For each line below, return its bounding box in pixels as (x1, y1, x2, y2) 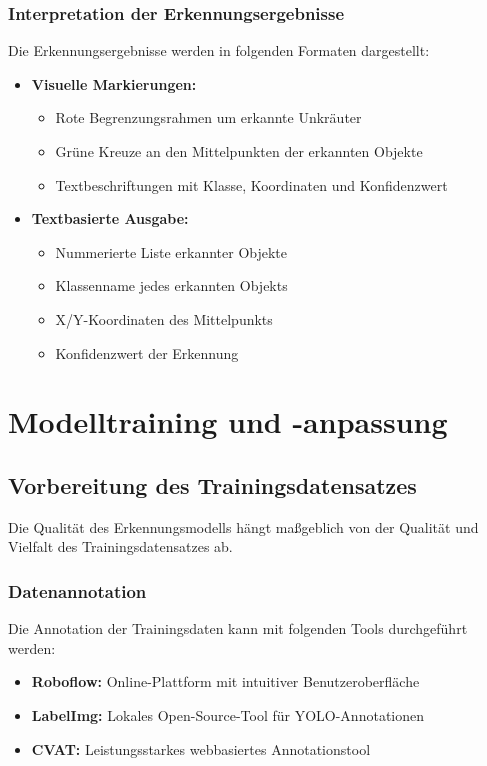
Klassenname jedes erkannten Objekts (55, 275, 288, 296)
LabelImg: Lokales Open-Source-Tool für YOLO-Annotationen (31, 704, 425, 725)
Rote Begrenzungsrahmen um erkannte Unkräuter (55, 107, 362, 128)
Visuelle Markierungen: (31, 73, 197, 94)
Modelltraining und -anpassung (8, 401, 448, 442)
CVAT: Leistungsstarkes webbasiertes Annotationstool (31, 738, 371, 759)
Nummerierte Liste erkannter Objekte (55, 241, 288, 262)
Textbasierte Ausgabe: (31, 208, 189, 229)
